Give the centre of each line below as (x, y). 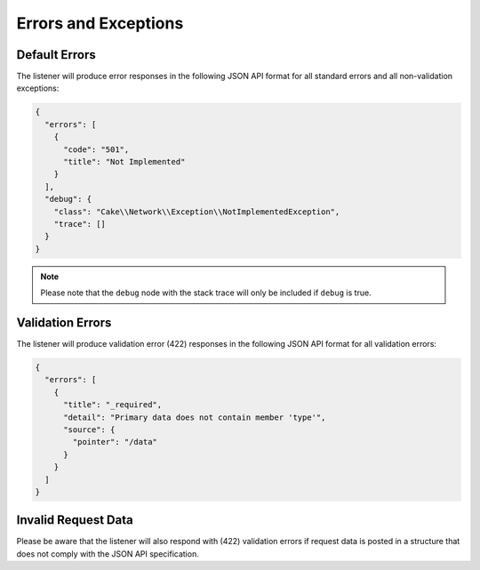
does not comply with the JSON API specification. (108, 554)
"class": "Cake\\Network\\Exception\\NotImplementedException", (197, 212)
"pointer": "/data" (115, 442)
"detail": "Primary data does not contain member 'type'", (195, 417)
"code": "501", (96, 149)
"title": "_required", (113, 405)
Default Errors (56, 55)
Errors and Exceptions (100, 23)
